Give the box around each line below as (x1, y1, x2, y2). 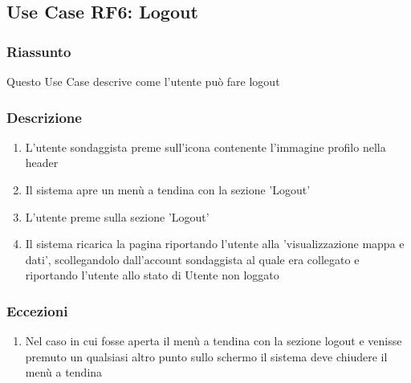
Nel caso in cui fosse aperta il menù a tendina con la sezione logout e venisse (25, 332, 402, 349)
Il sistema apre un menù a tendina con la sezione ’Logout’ (25, 181, 311, 198)
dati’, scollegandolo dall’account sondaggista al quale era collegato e (25, 251, 360, 267)
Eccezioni (6, 300, 68, 320)
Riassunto (6, 41, 71, 61)
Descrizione (6, 107, 82, 127)
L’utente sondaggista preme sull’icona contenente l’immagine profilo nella (25, 138, 386, 155)
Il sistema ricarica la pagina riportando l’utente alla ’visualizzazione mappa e (25, 235, 405, 252)
